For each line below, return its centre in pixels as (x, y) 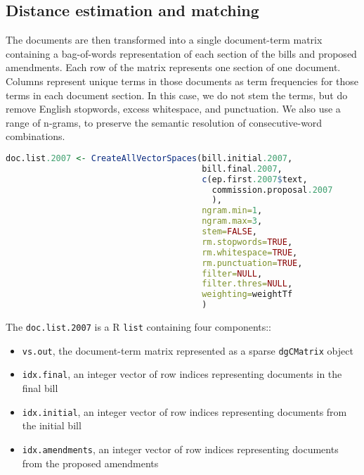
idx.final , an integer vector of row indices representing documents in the (182, 374)
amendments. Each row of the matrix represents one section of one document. (173, 67)
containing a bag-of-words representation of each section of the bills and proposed (181, 53)
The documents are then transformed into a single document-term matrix (164, 40)
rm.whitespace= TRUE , (250, 252)
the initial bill (52, 425)
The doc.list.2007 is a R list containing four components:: (139, 327)
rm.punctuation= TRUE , (252, 263)
